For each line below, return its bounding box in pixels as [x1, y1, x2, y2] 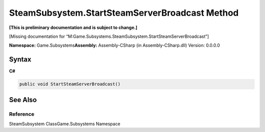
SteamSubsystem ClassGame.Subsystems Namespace [9, 121, 120, 127]
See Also [9, 96, 37, 104]
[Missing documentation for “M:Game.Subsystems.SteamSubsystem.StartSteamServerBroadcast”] [9, 33, 209, 39]
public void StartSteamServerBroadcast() [19, 81, 121, 87]
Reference [9, 110, 34, 117]
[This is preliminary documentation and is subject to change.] [9, 25, 137, 30]
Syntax [9, 55, 31, 64]
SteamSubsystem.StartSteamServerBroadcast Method [9, 7, 239, 18]
